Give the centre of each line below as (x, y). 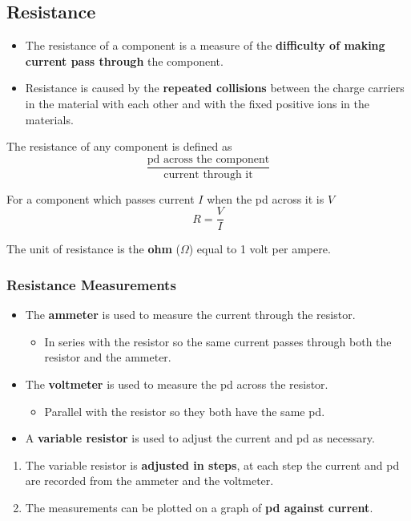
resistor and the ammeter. (108, 357)
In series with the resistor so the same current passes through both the (218, 341)
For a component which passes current (101, 198)
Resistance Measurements (91, 285)
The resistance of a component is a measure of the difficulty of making (205, 45)
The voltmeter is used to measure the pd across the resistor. (177, 384)
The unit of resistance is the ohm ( (93, 249)
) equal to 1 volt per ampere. (260, 249)
